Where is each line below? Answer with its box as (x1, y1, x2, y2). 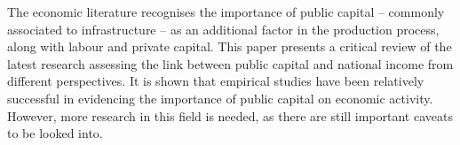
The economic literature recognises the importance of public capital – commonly (7, 3, 445, 20)
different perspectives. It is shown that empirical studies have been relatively (7, 72, 424, 90)
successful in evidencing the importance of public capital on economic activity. (7, 88, 433, 107)
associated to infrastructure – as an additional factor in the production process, (7, 19, 440, 38)
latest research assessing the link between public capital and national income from (7, 54, 454, 72)
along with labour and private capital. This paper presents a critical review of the (7, 37, 452, 56)
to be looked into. (7, 124, 103, 142)
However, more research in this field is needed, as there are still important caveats (7, 106, 453, 125)
